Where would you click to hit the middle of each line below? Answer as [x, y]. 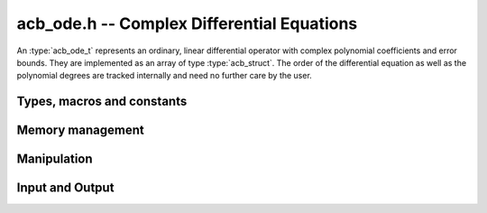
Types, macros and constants [102, 102]
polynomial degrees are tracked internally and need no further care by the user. [165, 76]
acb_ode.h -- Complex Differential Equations [187, 23]
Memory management [80, 130]
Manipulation [55, 159]
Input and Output [65, 188]
